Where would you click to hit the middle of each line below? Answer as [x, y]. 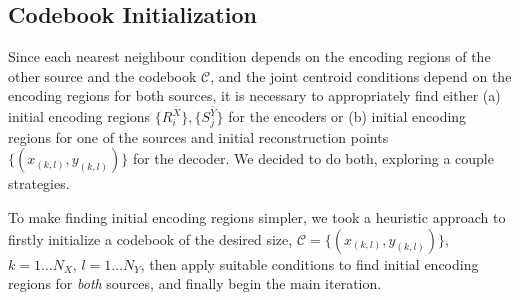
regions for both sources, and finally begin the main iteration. [195, 283]
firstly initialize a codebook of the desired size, [150, 238]
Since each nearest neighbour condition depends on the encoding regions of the [249, 56]
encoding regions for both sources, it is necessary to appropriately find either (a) [254, 95]
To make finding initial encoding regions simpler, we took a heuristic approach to [257, 216]
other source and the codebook [102, 75]
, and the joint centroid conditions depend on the [361, 75]
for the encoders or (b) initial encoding [347, 116]
